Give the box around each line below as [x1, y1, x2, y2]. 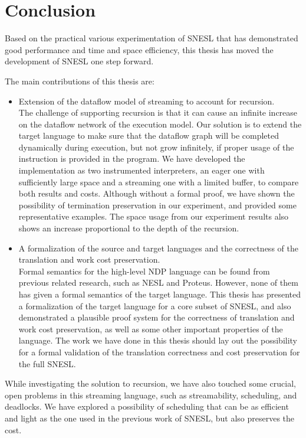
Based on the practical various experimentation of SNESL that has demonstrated [5, 32, 298, 44]
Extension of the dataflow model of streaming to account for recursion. [18, 94, 275, 107]
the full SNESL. [18, 357, 76, 370]
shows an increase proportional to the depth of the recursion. [18, 222, 239, 234]
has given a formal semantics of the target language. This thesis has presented [18, 288, 301, 300]
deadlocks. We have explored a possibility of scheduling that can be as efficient [5, 400, 289, 413]
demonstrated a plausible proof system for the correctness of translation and [18, 311, 295, 323]
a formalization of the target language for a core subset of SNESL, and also [18, 299, 291, 312]
